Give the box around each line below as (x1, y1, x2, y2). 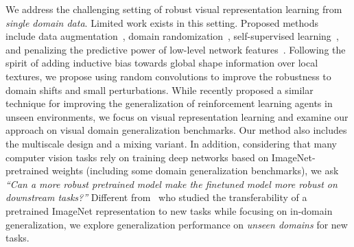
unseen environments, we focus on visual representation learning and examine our (5, 109, 349, 123)
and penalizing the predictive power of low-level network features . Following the (5, 42, 346, 56)
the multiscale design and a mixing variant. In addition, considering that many (5, 136, 337, 150)
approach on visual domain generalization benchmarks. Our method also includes (5, 123, 347, 137)
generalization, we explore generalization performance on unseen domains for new (5, 217, 348, 231)
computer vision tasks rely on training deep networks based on (5, 150, 269, 164)
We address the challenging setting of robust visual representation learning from (5, 2, 342, 16)
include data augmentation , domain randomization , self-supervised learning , (5, 29, 339, 43)
